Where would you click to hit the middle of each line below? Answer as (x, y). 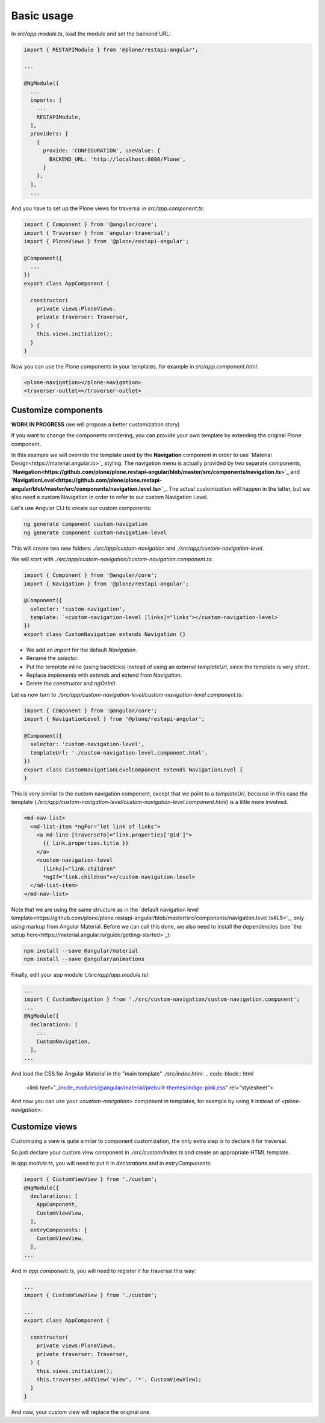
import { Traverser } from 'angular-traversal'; (97, 233)
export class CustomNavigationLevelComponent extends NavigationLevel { (133, 770)
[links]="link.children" (80, 868)
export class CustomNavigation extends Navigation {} (105, 634)
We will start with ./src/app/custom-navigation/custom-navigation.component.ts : (112, 559)
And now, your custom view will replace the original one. (81, 1412)
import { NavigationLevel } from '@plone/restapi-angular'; (114, 719)
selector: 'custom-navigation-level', (87, 744)
